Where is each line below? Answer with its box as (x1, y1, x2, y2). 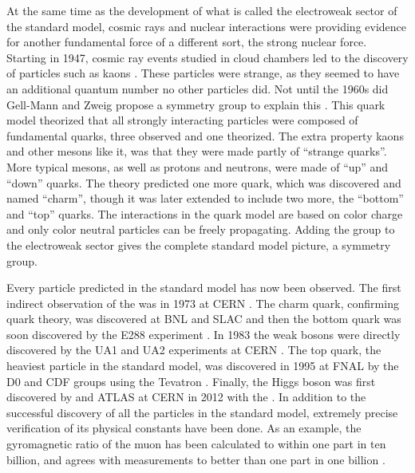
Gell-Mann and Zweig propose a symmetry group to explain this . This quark (6, 96, 385, 112)
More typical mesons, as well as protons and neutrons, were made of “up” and (6, 158, 389, 175)
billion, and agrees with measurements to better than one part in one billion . (6, 451, 385, 467)
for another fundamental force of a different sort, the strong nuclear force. (6, 34, 367, 50)
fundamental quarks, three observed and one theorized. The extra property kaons (6, 127, 404, 144)
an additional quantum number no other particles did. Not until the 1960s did (6, 80, 389, 97)
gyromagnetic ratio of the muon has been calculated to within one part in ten (6, 436, 386, 452)
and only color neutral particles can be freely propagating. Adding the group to (6, 221, 395, 238)
